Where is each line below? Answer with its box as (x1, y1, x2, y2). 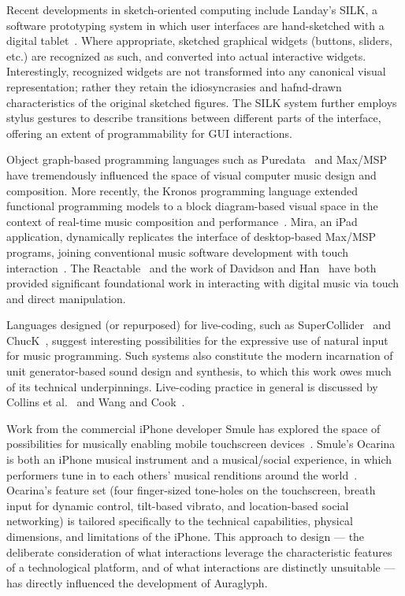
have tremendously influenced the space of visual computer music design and (6, 166, 377, 183)
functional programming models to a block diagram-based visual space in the (6, 198, 378, 214)
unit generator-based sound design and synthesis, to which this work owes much (6, 363, 392, 379)
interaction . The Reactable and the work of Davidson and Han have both (6, 259, 377, 276)
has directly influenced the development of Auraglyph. (6, 574, 268, 590)
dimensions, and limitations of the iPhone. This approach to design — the (6, 528, 365, 544)
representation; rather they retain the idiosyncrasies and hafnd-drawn (6, 78, 342, 94)
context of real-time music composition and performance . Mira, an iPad (6, 213, 358, 229)
